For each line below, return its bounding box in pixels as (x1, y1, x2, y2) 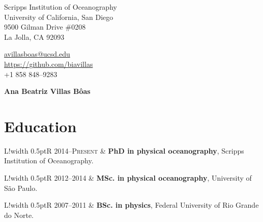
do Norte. (4, 209, 34, 220)
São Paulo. (4, 182, 38, 193)
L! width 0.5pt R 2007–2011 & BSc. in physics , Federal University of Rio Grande (4, 200, 259, 210)
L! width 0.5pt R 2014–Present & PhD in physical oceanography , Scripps (4, 145, 244, 156)
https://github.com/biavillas (4, 58, 93, 69)
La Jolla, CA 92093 (4, 31, 65, 42)
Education (4, 115, 77, 136)
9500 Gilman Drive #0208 (4, 21, 86, 32)
